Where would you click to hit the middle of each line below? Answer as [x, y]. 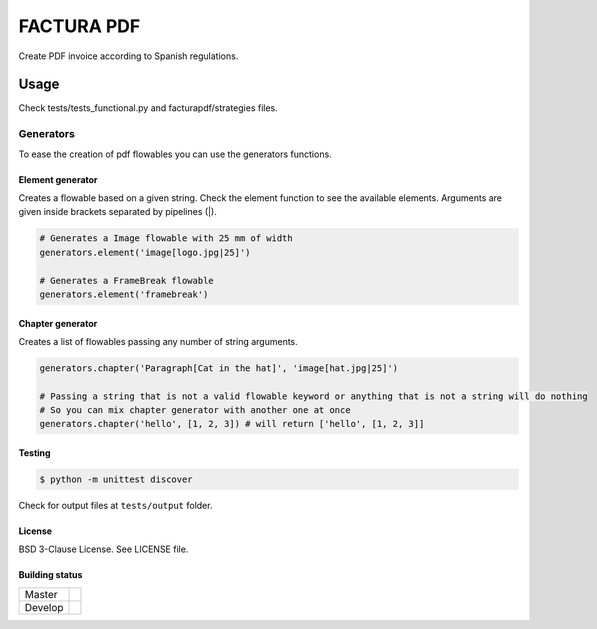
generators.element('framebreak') [124, 294]
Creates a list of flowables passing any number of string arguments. [158, 341]
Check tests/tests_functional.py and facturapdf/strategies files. [148, 108]
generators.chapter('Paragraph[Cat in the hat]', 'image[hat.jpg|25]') [219, 368]
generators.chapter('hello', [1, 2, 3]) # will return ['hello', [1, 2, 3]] [232, 424]
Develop [44, 607]
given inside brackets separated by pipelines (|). [117, 212]
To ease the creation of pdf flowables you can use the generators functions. [175, 154]
